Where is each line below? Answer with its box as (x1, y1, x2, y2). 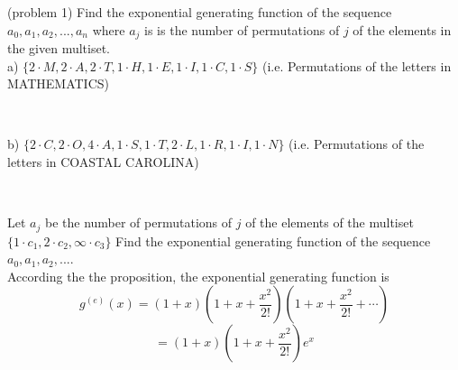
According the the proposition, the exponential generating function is (7, 266, 389, 285)
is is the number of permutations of (144, 20, 340, 39)
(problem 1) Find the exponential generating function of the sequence (7, 3, 392, 21)
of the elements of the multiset (245, 213, 414, 232)
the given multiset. (7, 39, 111, 58)
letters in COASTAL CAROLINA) (7, 153, 199, 171)
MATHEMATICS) (7, 74, 109, 93)
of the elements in (353, 20, 452, 39)
